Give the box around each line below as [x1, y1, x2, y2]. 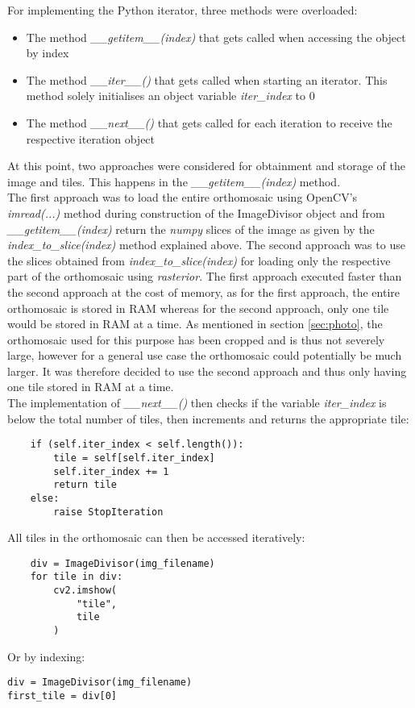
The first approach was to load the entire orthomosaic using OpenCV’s [7, 189, 358, 206]
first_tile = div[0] [7, 689, 118, 702]
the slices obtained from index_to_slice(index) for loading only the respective [7, 252, 391, 269]
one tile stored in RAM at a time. [7, 378, 174, 395]
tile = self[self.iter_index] [53, 452, 215, 464]
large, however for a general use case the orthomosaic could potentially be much [7, 347, 402, 364]
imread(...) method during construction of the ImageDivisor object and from [7, 204, 385, 221]
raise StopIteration [53, 506, 164, 518]
